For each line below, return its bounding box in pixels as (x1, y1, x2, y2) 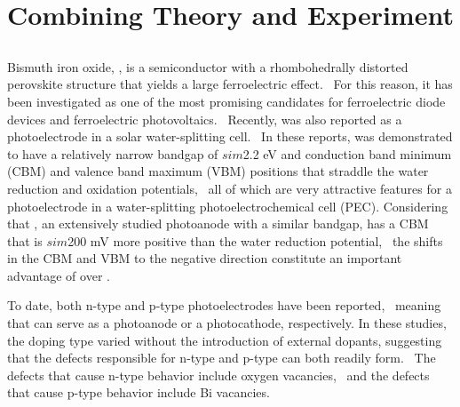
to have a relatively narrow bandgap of (7, 144, 218, 163)
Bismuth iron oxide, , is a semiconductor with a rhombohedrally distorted (7, 57, 408, 76)
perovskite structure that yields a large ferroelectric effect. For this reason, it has (7, 75, 453, 93)
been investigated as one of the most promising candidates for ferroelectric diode (7, 92, 446, 110)
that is (7, 231, 43, 250)
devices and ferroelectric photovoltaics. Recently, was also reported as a (7, 109, 402, 128)
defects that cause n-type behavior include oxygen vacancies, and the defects (7, 365, 430, 384)
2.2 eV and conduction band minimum (242, 144, 452, 163)
